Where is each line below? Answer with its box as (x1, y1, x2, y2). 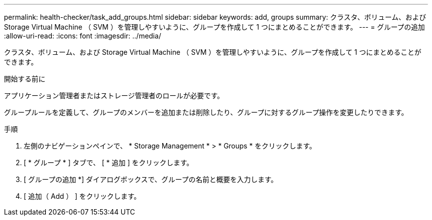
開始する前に (4, 74, 45, 83)
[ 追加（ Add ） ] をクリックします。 (24, 192, 141, 200)
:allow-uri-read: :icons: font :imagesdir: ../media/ (4, 32, 161, 40)
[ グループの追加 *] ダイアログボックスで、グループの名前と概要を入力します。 (24, 175, 278, 183)
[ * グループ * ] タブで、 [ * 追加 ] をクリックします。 (24, 158, 194, 167)
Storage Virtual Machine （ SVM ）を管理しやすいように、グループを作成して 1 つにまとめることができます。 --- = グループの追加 (4, 23, 425, 31)
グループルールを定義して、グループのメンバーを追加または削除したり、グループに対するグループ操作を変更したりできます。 (4, 108, 408, 116)
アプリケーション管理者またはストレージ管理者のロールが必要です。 (4, 91, 224, 100)
